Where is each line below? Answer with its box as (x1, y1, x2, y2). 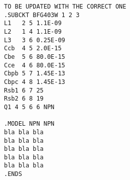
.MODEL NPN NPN (4, 120, 55, 128)
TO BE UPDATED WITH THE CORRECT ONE (4, 3, 126, 10)
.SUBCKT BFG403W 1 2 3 (4, 11, 80, 19)
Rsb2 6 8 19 (4, 95, 44, 103)
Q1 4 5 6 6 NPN (4, 103, 55, 111)
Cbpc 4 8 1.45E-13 (4, 78, 65, 85)
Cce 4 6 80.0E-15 (4, 61, 65, 69)
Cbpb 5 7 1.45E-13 (4, 70, 65, 77)
